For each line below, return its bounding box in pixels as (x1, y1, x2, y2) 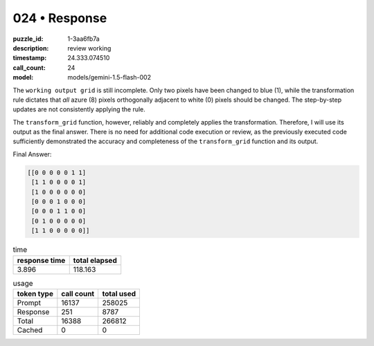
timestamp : (12, 54, 47, 62)
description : (12, 44, 49, 52)
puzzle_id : (12, 35, 44, 43)
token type (17, 289, 53, 298)
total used (102, 289, 136, 298)
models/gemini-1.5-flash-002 (67, 73, 152, 82)
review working (67, 44, 112, 52)
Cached (17, 325, 43, 335)
